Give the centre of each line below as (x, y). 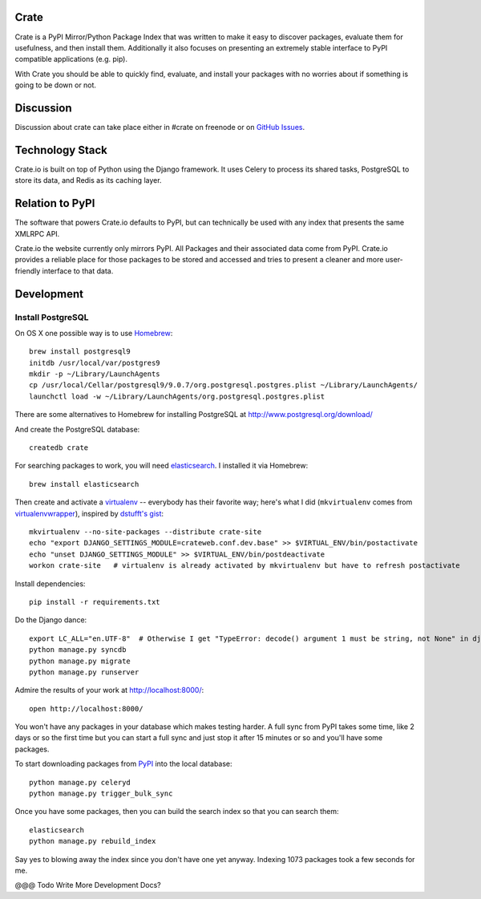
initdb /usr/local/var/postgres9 (95, 362)
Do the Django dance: (51, 620)
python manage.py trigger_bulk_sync (101, 794)
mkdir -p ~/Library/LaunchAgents (95, 374)
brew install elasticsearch (84, 484)
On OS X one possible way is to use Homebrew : (94, 333)
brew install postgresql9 (80, 352)
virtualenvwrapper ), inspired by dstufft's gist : (89, 513)
